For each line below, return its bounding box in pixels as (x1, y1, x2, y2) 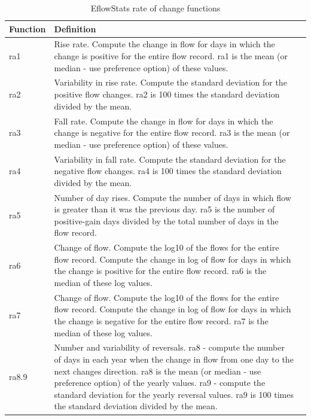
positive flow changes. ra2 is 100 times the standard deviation (54, 88, 280, 101)
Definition (54, 22, 96, 35)
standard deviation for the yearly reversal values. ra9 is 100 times (54, 388, 294, 400)
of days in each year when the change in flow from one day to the (54, 353, 294, 366)
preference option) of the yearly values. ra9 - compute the (54, 376, 266, 389)
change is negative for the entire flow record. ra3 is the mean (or (54, 126, 290, 139)
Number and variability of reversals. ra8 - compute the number (54, 341, 285, 354)
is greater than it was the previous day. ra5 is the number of (54, 203, 275, 215)
